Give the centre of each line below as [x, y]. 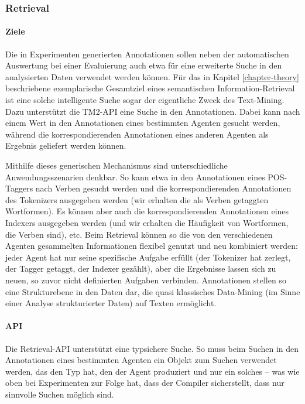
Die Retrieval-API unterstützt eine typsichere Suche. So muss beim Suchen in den [152, 348]
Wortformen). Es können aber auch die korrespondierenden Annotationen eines [147, 211]
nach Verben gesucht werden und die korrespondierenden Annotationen [163, 188]
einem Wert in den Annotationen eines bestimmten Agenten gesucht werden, [143, 123]
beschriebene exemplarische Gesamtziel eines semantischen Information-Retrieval [150, 88]
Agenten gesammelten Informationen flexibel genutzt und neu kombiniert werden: [152, 246]
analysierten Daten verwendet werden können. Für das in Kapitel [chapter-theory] [152, 76]
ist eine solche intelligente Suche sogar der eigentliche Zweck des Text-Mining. [145, 100]
